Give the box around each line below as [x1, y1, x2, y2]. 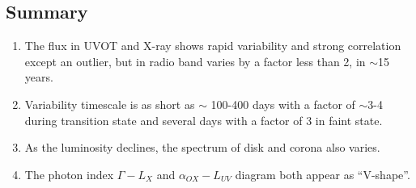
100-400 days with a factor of [210, 95, 355, 112]
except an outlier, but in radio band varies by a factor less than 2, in [24, 52, 366, 69]
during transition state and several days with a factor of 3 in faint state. [24, 111, 383, 128]
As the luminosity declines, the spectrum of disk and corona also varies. [24, 139, 380, 156]
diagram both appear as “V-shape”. [235, 165, 410, 182]
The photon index [24, 165, 114, 182]
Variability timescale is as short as [24, 95, 195, 112]
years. [24, 69, 53, 86]
